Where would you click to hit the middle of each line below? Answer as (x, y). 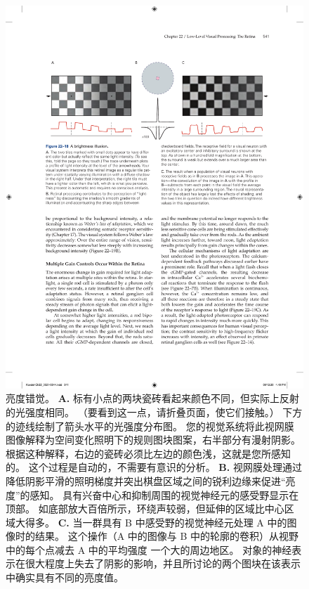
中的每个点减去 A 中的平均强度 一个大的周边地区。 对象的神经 (149, 549)
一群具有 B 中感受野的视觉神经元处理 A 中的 (185, 522)
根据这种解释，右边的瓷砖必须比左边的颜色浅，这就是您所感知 (148, 453)
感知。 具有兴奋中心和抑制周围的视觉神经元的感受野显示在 (164, 494)
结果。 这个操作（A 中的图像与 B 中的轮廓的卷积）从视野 (167, 536)
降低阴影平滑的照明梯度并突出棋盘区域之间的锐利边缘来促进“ (146, 480)
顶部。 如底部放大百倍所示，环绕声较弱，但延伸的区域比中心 (145, 509)
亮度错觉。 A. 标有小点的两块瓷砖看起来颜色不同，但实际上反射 (152, 398)
